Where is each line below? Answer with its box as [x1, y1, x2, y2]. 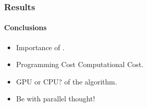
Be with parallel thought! [16, 93, 95, 104]
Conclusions [4, 22, 47, 33]
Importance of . [16, 41, 65, 52]
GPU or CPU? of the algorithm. [16, 76, 117, 87]
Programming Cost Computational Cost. [16, 59, 144, 70]
